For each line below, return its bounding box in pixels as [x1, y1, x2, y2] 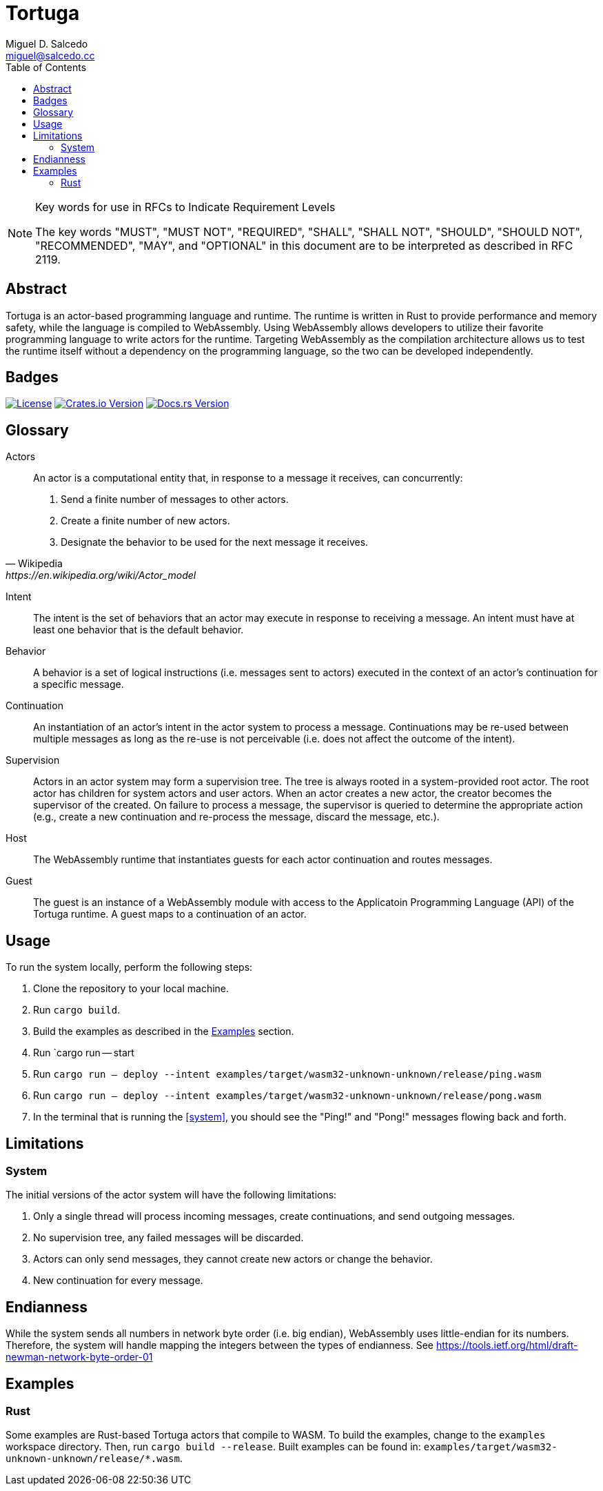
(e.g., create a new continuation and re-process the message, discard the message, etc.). [33, 811, 440, 823]
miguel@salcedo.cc [6, 49, 95, 61]
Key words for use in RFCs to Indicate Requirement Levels [35, 199, 336, 214]
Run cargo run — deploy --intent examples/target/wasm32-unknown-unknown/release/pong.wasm [33, 1089, 542, 1102]
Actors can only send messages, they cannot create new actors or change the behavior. [33, 1253, 433, 1265]
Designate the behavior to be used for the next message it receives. [61, 536, 369, 549]
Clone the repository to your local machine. [33, 983, 229, 995]
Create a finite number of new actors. [61, 515, 230, 527]
